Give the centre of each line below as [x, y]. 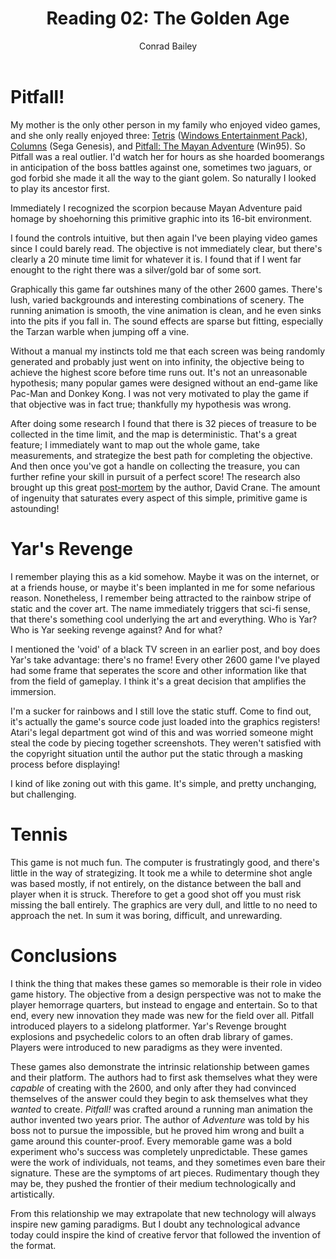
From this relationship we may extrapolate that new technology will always [163, 1213]
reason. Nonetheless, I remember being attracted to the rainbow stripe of [161, 598]
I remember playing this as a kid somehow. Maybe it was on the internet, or [165, 576]
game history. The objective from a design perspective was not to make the [166, 994]
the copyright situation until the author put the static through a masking [156, 753]
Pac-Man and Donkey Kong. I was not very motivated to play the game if [160, 393]
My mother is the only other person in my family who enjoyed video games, [165, 124]
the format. [33, 1245]
